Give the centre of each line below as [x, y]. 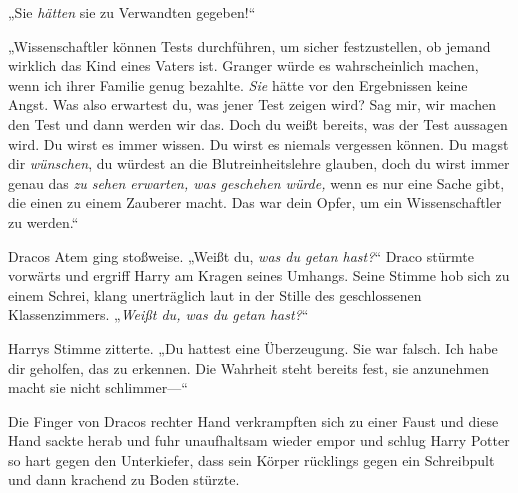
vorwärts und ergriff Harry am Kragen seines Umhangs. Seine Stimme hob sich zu [259, 275]
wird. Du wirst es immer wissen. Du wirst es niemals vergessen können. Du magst [258, 143]
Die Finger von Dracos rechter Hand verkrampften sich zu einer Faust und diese [253, 420]
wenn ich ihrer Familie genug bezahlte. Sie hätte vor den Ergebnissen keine [238, 84]
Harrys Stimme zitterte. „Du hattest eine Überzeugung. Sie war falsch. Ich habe [253, 347]
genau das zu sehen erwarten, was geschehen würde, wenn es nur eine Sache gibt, [256, 182]
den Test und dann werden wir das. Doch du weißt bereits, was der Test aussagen [258, 123]
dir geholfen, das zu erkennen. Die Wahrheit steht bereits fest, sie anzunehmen [249, 367]
